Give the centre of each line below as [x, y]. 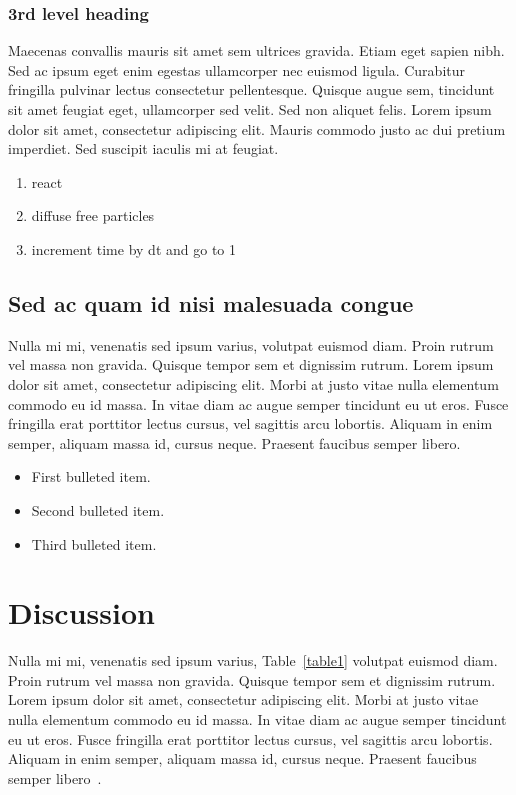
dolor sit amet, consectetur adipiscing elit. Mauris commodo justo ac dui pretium [257, 128]
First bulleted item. [91, 476]
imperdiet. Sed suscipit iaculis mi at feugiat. [143, 148]
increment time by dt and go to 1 [133, 248]
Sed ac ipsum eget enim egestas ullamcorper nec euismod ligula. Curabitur [237, 69]
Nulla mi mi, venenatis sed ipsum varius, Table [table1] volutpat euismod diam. [253, 660]
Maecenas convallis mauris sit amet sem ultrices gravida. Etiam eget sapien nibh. [256, 50]
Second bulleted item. [98, 509]
